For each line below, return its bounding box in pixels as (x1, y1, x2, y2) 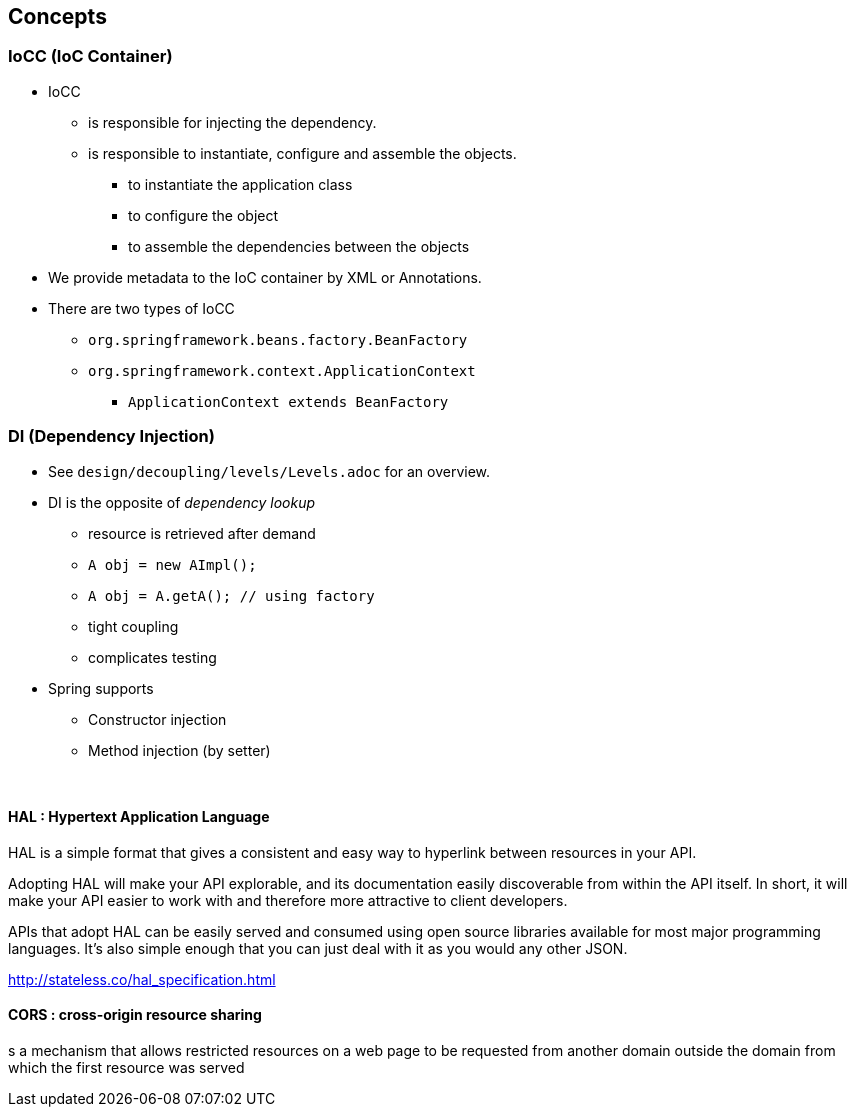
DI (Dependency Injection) (8, 426, 215, 447)
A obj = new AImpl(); (88, 556, 257, 573)
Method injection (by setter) (88, 741, 271, 759)
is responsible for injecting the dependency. (88, 113, 377, 131)
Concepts (8, 4, 107, 29)
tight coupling (88, 617, 179, 635)
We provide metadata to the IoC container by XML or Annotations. (48, 268, 482, 286)
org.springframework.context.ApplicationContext (88, 362, 476, 379)
